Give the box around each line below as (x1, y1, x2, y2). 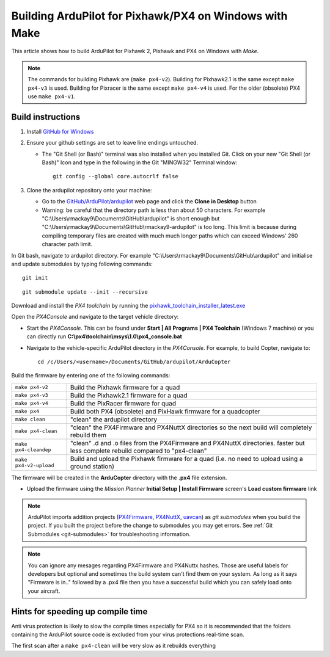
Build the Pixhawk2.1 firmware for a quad (70, 391, 188, 399)
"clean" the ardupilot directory (70, 415, 158, 424)
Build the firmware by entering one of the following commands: (11, 372, 170, 379)
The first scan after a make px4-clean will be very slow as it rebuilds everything (11, 642, 216, 650)
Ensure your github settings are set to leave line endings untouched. (26, 139, 199, 147)
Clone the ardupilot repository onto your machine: (26, 186, 152, 194)
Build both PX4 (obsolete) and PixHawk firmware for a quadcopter (70, 407, 261, 415)
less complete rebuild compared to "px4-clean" (70, 446, 207, 455)
